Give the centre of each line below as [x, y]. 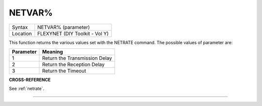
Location [22, 33]
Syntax [20, 27]
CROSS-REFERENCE [30, 79]
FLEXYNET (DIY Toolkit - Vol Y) [73, 33]
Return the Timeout [64, 71]
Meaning [52, 52]
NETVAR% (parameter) [64, 27]
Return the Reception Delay [73, 64]
